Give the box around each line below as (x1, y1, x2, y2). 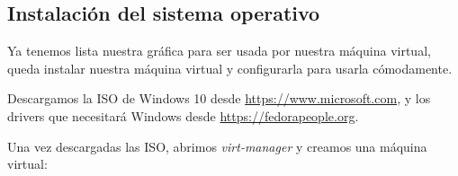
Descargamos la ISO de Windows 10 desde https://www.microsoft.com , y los (7, 89, 431, 108)
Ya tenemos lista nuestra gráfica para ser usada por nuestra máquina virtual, (7, 41, 431, 60)
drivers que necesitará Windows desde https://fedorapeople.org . (7, 106, 359, 125)
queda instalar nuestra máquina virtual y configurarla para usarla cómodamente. (7, 58, 453, 77)
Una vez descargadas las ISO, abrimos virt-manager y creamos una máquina (7, 136, 427, 155)
